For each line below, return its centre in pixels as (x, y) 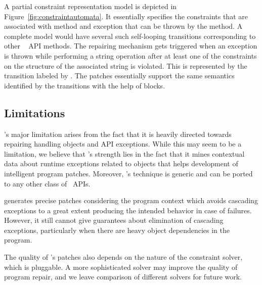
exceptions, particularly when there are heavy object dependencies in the (117, 230)
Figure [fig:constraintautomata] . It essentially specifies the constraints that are (126, 16)
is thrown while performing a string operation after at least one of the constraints (130, 55)
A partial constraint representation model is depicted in (91, 6)
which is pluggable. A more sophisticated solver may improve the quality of (121, 267)
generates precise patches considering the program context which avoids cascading (131, 200)
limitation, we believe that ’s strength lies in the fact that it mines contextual (124, 153)
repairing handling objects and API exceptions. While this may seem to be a (123, 144)
